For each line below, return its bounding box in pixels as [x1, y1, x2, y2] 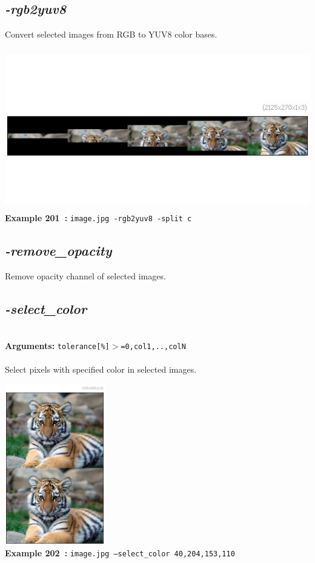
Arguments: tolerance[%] [5, 339, 110, 352]
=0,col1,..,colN [121, 342, 186, 351]
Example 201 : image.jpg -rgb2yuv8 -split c [5, 211, 192, 224]
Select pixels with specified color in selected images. [5, 363, 197, 376]
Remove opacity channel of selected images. [5, 269, 166, 282]
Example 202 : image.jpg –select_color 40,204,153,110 [5, 547, 235, 559]
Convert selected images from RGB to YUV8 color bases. [5, 28, 217, 41]
